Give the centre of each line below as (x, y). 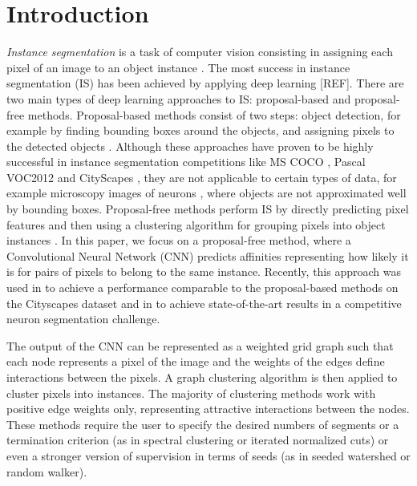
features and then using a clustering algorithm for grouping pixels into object (196, 224)
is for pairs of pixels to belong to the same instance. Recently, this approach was (204, 271)
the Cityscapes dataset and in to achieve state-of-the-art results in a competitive (204, 303)
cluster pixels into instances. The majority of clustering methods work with (191, 393)
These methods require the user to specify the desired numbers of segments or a (203, 424)
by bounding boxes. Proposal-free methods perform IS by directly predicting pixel (208, 209)
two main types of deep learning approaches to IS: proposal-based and (179, 98)
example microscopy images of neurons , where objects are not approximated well (206, 193)
